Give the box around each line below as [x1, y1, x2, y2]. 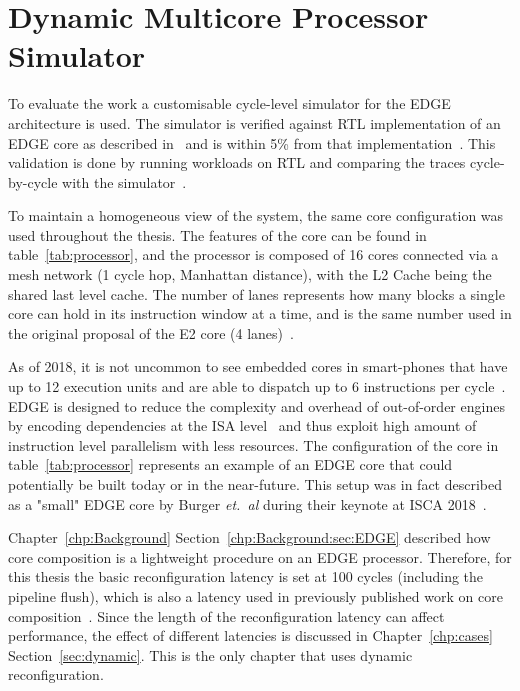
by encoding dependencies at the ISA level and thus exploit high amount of [8, 415, 477, 436]
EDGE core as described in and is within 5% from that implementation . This [8, 132, 496, 153]
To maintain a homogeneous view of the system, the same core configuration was [8, 205, 504, 226]
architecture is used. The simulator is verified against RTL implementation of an [8, 112, 501, 133]
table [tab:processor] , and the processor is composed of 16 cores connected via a [8, 244, 499, 265]
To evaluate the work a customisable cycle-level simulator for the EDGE [8, 93, 451, 114]
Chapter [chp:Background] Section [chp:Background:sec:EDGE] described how [8, 527, 491, 548]
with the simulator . [62, 171, 187, 192]
